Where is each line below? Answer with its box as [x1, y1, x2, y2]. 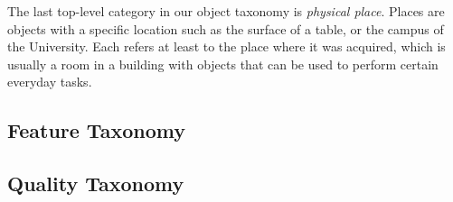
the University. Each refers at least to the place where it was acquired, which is [7, 37, 446, 56]
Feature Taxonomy [7, 116, 185, 144]
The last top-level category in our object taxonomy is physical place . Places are [7, 2, 445, 20]
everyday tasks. [7, 72, 92, 91]
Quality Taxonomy [7, 170, 184, 197]
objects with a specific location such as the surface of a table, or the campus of [7, 19, 444, 38]
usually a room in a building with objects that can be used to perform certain [7, 54, 439, 73]
